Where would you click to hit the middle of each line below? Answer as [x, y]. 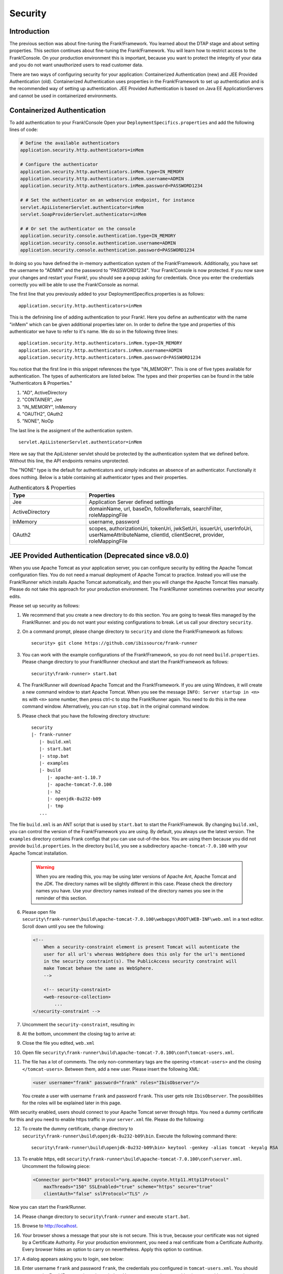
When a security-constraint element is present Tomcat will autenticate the [142, 947]
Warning [45, 867]
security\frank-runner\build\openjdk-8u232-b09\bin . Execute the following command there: [130, 1136]
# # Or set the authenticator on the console [78, 229]
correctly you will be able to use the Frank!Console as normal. [74, 285]
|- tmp [55, 806]
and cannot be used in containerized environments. [63, 96]
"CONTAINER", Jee [42, 400]
